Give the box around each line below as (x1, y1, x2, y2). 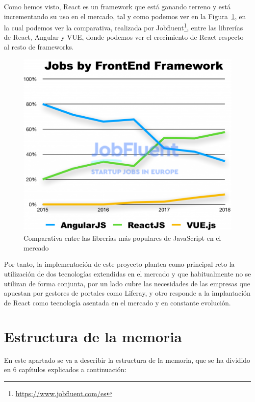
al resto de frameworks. (4, 42, 74, 52)
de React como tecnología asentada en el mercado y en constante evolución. (4, 297, 231, 307)
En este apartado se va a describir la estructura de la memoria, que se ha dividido (4, 354, 251, 365)
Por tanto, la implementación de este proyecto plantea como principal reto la (4, 259, 235, 269)
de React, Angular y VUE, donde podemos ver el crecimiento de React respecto (4, 32, 244, 42)
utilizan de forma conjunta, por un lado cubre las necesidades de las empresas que (4, 278, 250, 288)
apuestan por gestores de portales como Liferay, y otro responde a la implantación (4, 288, 251, 298)
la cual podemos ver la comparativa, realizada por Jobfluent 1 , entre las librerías (4, 21, 243, 32)
